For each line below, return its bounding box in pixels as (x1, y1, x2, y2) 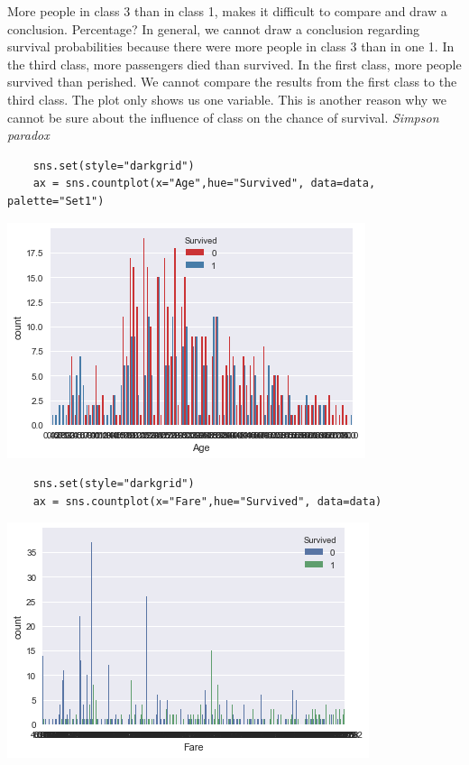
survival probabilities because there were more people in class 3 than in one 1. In (7, 37, 455, 56)
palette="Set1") (7, 194, 105, 207)
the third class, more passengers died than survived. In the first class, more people (7, 54, 462, 73)
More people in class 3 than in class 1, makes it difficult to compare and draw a (7, 2, 447, 20)
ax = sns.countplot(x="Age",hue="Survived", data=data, (32, 177, 376, 190)
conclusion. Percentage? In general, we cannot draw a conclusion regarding (7, 19, 420, 38)
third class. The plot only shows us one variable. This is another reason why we (7, 89, 446, 108)
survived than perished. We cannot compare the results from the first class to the (7, 72, 457, 91)
